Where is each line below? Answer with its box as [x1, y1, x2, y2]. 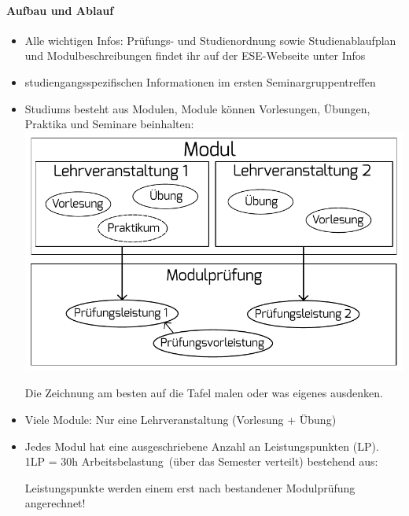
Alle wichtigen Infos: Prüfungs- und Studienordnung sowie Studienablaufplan [24, 31, 396, 48]
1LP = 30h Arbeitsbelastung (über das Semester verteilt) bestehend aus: [24, 453, 378, 470]
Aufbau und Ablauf [6, 2, 114, 18]
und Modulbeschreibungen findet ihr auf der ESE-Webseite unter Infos [24, 47, 366, 64]
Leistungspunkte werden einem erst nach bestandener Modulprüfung [24, 479, 356, 496]
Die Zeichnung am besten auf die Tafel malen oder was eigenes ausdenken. [24, 385, 383, 401]
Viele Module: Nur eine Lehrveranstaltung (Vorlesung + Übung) [24, 411, 337, 427]
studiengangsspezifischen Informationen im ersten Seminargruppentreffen [24, 73, 376, 90]
